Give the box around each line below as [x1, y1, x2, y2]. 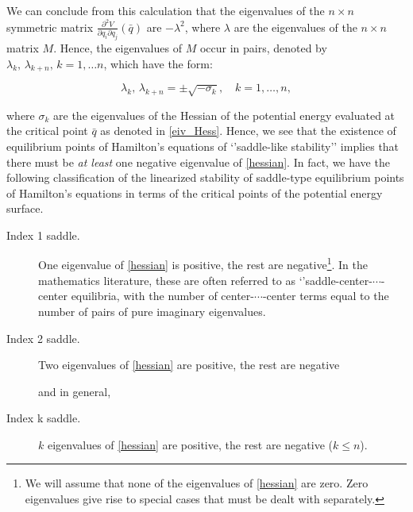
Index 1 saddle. [6, 226, 80, 243]
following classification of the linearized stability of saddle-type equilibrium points [6, 169, 404, 186]
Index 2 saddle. [6, 329, 80, 346]
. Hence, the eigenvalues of [53, 39, 182, 56]
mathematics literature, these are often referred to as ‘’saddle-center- [38, 271, 372, 288]
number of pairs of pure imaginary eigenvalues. [38, 302, 266, 319]
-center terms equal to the [262, 287, 389, 304]
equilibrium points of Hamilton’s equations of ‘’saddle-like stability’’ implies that [6, 137, 399, 154]
